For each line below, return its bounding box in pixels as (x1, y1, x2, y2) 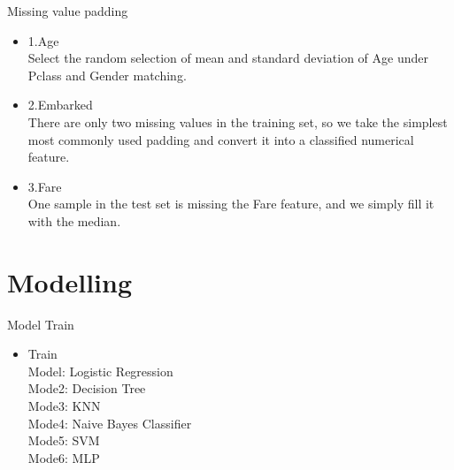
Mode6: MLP (27, 448, 100, 466)
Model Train (7, 315, 74, 333)
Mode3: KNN (27, 397, 101, 415)
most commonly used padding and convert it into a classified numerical (27, 130, 414, 148)
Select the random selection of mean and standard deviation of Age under (27, 49, 428, 67)
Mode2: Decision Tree (27, 379, 146, 398)
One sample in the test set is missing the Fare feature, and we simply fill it (27, 194, 435, 213)
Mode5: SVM (27, 431, 100, 450)
